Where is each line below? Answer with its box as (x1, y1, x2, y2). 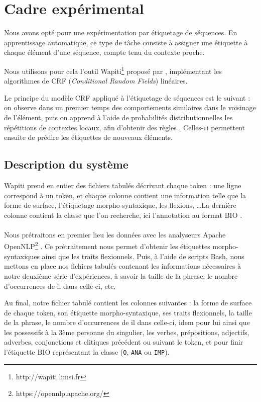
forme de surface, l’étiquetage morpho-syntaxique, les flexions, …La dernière (4, 200, 236, 210)
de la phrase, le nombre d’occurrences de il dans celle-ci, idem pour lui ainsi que (4, 317, 250, 328)
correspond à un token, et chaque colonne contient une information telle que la (4, 190, 246, 200)
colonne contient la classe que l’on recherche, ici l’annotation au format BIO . (4, 209, 242, 220)
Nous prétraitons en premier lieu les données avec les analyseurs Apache (4, 229, 226, 239)
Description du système (4, 156, 128, 172)
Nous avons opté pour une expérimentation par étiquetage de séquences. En (4, 27, 237, 38)
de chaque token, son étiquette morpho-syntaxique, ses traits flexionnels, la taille (4, 307, 252, 317)
